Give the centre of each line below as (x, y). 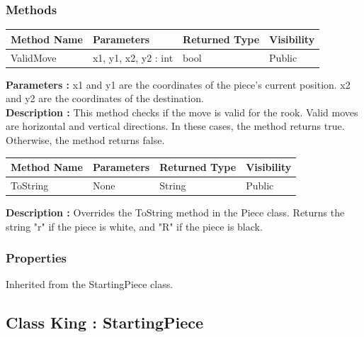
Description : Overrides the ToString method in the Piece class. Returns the (175, 212)
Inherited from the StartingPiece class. (90, 284)
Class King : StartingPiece (105, 322)
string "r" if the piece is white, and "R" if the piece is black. (134, 226)
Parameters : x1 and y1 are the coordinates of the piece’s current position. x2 (178, 84)
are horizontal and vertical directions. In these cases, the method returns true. (175, 126)
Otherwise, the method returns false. (85, 140)
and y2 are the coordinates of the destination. (105, 98)
